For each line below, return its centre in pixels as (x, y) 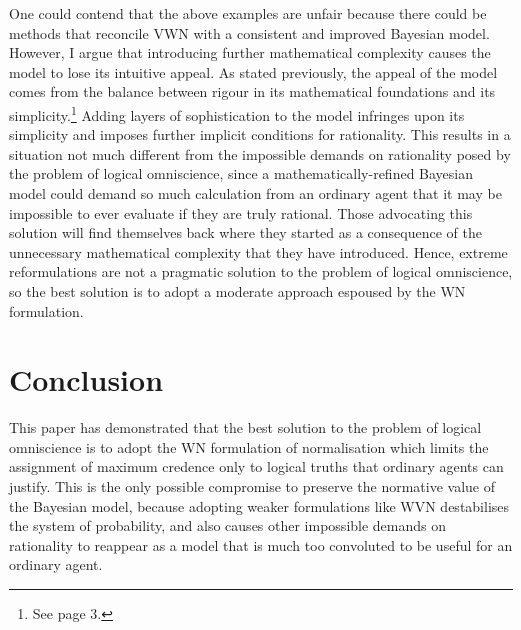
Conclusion (86, 379)
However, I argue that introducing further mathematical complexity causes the (250, 52)
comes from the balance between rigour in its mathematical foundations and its (252, 91)
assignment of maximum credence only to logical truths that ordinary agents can (256, 466)
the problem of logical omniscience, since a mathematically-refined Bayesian (241, 173)
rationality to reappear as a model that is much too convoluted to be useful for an (261, 544)
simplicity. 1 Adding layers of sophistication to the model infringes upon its (237, 113)
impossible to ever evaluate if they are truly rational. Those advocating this (241, 212)
